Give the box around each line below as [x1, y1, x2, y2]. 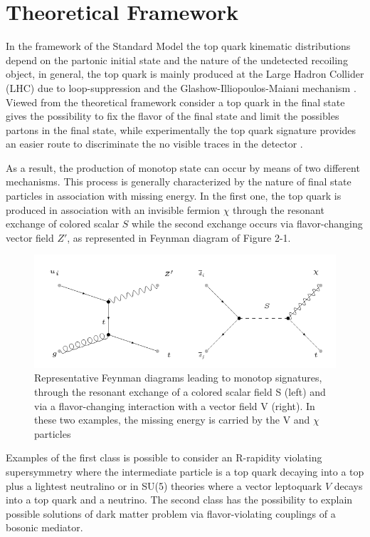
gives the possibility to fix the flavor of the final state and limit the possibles [6, 108, 339, 123]
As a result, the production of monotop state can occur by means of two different [6, 160, 360, 175]
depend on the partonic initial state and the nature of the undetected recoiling [6, 52, 348, 67]
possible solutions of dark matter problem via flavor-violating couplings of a [6, 506, 336, 521]
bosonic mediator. [6, 520, 83, 535]
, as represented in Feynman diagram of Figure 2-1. [67, 230, 291, 245]
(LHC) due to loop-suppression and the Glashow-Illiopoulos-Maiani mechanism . [6, 80, 356, 95]
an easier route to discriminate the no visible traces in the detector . [6, 136, 303, 151]
